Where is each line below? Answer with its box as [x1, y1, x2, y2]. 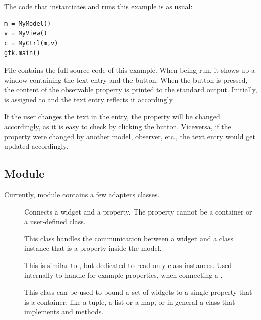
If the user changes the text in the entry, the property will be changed [4, 111, 220, 122]
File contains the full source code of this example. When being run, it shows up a [4, 64, 255, 75]
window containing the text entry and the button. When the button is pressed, [4, 74, 248, 85]
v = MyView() [4, 30, 47, 37]
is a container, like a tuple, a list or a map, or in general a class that [24, 296, 235, 307]
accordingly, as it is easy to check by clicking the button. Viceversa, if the [4, 121, 231, 131]
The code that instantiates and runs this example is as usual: [4, 1, 193, 11]
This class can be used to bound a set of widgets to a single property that [24, 287, 252, 297]
